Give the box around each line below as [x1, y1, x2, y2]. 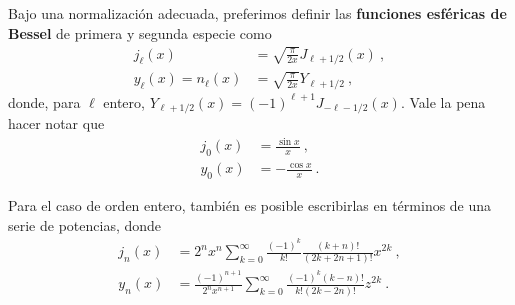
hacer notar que [8, 113, 105, 134]
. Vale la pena [400, 91, 486, 112]
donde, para [8, 91, 81, 112]
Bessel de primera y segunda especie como [8, 22, 272, 43]
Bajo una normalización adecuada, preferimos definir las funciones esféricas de [8, 3, 507, 23]
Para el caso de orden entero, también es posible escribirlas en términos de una [8, 194, 492, 215]
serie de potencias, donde [8, 214, 162, 235]
